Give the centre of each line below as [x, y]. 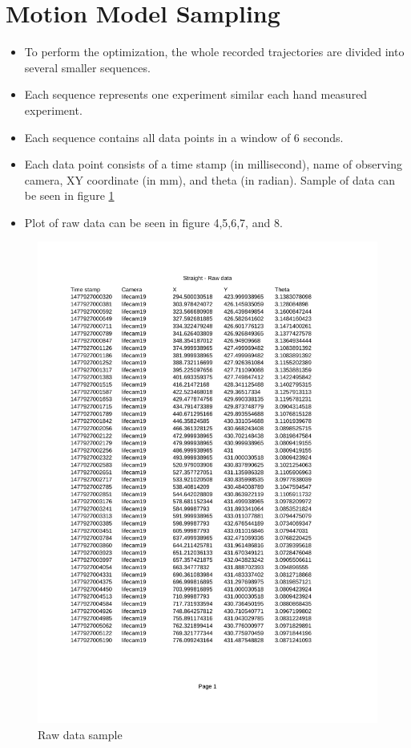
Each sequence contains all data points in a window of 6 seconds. [184, 137]
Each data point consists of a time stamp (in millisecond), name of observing [214, 164]
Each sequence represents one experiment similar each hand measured [196, 94]
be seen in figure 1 [69, 195]
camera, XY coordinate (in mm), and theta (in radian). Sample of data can [210, 179]
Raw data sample [80, 734]
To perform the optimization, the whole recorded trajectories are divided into [214, 52]
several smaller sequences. [87, 67]
